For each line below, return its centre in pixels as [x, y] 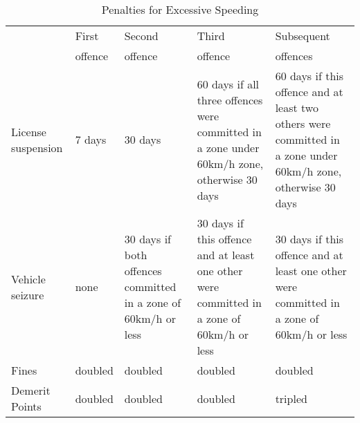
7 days [91, 139]
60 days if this [309, 76]
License [29, 131]
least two [297, 107]
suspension [37, 147]
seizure [28, 294]
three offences [230, 100]
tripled [291, 398]
